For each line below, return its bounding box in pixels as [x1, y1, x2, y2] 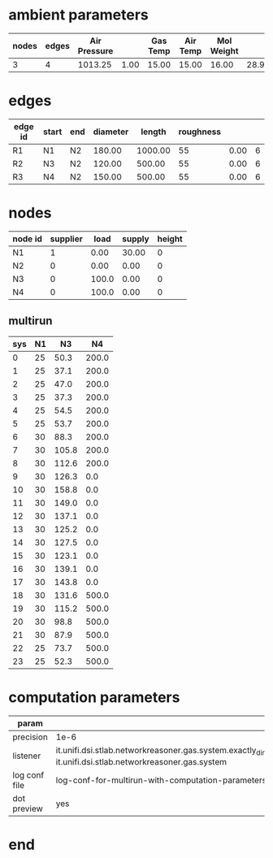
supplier [50, 233, 83, 245]
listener [12, 750, 41, 761]
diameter [93, 126, 129, 137]
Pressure [77, 45, 114, 56]
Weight [210, 45, 239, 56]
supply [121, 233, 149, 245]
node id [12, 233, 43, 245]
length [141, 126, 167, 137]
